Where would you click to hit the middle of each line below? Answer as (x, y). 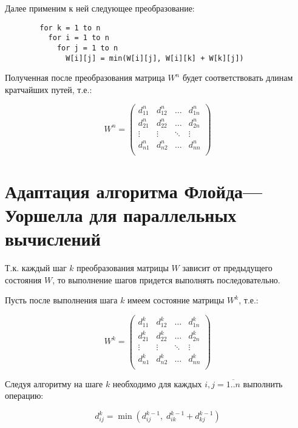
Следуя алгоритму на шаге (54, 383)
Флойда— (223, 191)
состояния (23, 279)
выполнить (263, 383)
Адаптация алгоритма (91, 191)
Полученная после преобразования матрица (85, 78)
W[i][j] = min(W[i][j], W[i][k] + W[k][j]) (155, 58)
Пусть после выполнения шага (61, 300)
